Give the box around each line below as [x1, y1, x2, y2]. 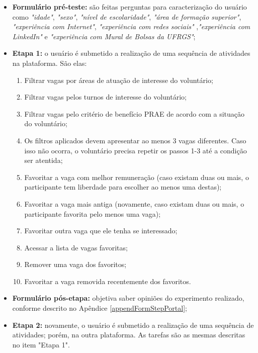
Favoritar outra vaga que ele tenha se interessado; [24, 225, 178, 236]
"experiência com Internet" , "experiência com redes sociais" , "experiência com [12, 21, 250, 32]
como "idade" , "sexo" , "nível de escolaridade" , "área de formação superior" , [12, 11, 241, 22]
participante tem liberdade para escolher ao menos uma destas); [24, 182, 222, 192]
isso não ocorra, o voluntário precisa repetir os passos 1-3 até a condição [24, 145, 247, 155]
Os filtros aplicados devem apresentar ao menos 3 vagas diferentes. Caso [24, 135, 246, 145]
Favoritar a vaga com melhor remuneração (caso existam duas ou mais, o [24, 171, 249, 182]
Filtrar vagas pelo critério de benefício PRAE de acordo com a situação [24, 108, 245, 119]
